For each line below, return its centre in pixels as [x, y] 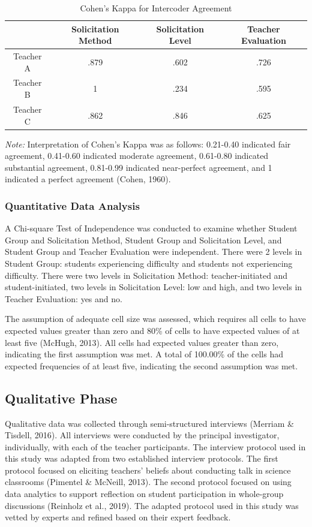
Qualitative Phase [61, 398]
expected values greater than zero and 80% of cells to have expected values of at [152, 330]
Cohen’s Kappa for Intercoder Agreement [156, 8]
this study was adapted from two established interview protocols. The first [142, 458]
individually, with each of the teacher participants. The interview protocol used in [155, 446]
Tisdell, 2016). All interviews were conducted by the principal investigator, [142, 435]
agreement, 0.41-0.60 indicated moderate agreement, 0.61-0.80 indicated [137, 156]
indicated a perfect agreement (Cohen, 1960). [88, 179]
